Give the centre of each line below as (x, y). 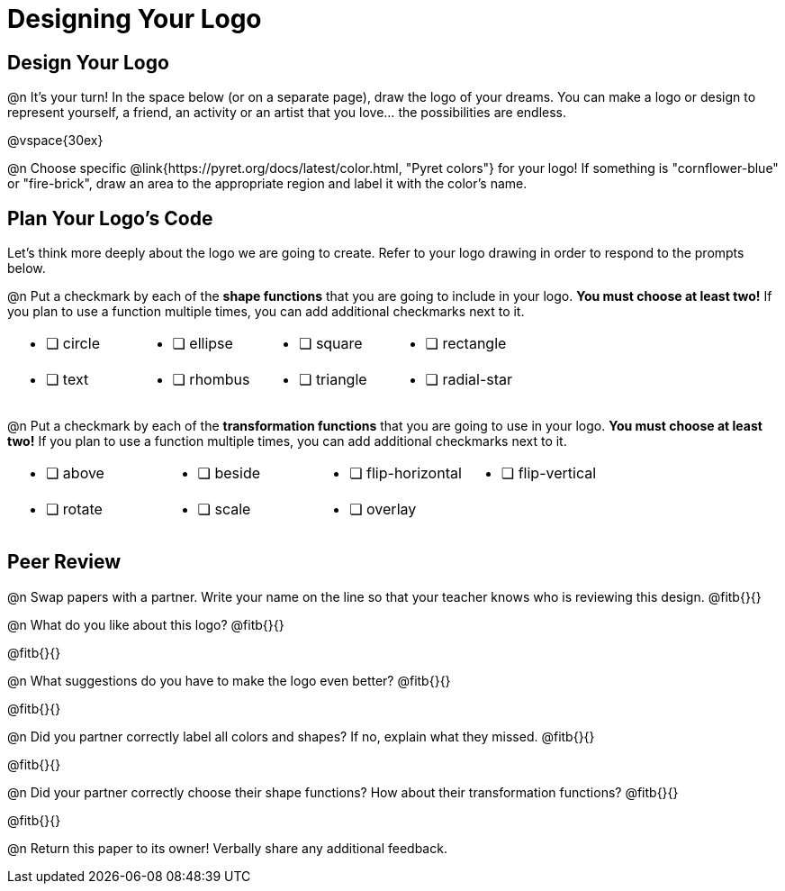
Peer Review (64, 562)
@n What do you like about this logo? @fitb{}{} (146, 624)
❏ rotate (74, 509)
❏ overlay (383, 509)
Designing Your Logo (135, 19)
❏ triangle (333, 380)
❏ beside (229, 473)
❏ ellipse (203, 344)
